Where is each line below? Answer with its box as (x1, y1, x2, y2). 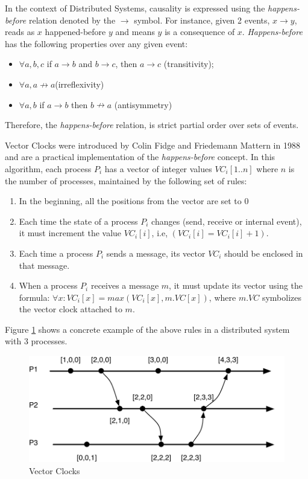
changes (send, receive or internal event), (151, 214, 302, 227)
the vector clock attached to (19, 303, 122, 315)
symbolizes (262, 291, 302, 303)
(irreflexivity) (55, 77, 104, 90)
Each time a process (19, 246, 93, 259)
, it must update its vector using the (169, 279, 303, 292)
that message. (19, 259, 70, 271)
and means (115, 25, 155, 38)
